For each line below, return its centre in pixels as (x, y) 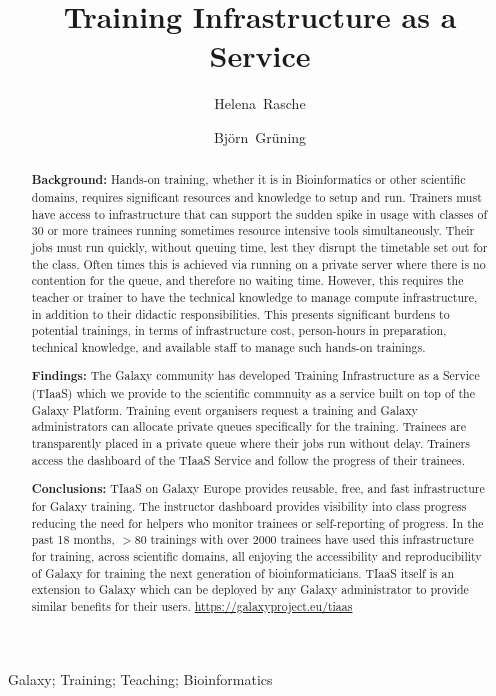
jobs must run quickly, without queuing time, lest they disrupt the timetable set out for (259, 246)
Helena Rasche (260, 103)
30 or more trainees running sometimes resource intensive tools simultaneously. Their (253, 230)
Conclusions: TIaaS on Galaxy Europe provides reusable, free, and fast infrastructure (258, 489)
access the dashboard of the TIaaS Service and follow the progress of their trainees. (248, 459)
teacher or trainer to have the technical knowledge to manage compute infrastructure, (254, 296)
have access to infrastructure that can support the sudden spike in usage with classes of (259, 213)
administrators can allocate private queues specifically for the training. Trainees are (249, 426)
